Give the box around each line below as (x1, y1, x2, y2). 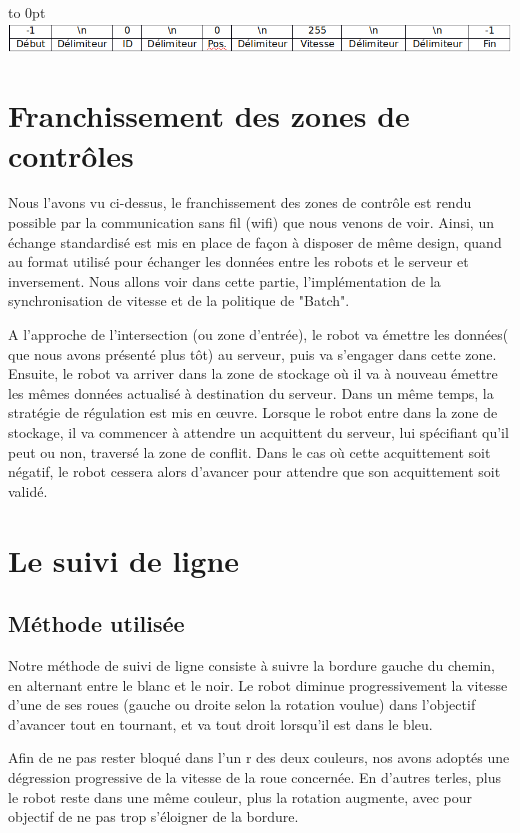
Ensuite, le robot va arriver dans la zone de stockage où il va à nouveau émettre (8, 363, 498, 384)
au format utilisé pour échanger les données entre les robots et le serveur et (8, 251, 469, 272)
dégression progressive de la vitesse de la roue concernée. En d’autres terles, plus (8, 766, 502, 787)
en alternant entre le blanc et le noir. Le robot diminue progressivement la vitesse (8, 674, 508, 695)
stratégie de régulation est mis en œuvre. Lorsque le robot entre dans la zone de (8, 402, 498, 423)
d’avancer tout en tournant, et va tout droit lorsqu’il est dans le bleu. (8, 713, 433, 734)
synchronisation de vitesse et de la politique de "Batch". (8, 290, 350, 311)
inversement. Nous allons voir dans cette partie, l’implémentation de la (8, 270, 441, 291)
